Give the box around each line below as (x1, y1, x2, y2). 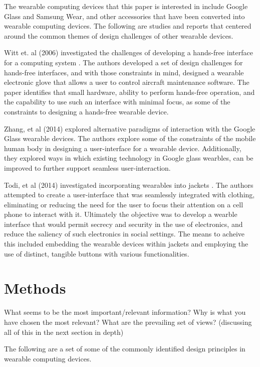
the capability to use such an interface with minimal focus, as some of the (4, 96, 230, 107)
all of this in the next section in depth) (4, 326, 124, 337)
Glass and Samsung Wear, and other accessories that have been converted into (4, 11, 245, 21)
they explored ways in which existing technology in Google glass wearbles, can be (4, 153, 253, 163)
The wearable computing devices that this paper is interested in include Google (4, 1, 248, 11)
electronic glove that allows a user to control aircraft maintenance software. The (4, 77, 249, 87)
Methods (4, 278, 66, 298)
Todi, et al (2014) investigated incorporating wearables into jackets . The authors (4, 179, 253, 190)
